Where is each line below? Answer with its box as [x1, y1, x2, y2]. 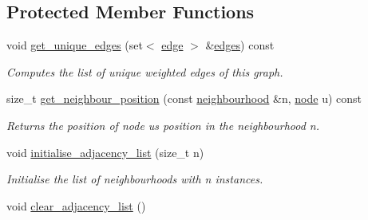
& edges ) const [205, 37, 275, 53]
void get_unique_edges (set [6, 37, 143, 53]
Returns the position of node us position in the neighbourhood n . [6, 116, 320, 133]
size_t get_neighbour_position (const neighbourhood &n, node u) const [6, 90, 362, 107]
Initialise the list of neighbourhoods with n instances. [6, 171, 263, 187]
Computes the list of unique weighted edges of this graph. [6, 63, 283, 80]
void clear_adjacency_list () [6, 197, 146, 214]
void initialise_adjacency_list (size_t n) [6, 143, 204, 160]
